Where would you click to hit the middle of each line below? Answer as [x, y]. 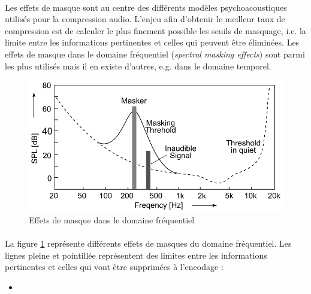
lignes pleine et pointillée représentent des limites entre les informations [136, 255]
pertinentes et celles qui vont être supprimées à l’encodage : [114, 267]
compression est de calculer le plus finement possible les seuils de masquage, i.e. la [155, 30]
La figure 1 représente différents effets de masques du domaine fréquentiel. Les [148, 243]
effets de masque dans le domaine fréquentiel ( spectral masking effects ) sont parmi [155, 54]
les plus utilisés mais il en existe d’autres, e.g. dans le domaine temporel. [138, 66]
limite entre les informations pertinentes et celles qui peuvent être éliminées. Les [152, 42]
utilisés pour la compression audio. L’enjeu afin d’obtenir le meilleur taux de [145, 19]
